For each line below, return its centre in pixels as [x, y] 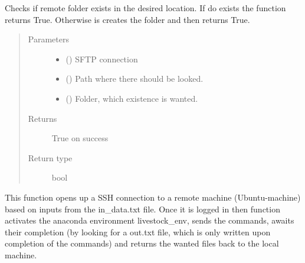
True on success [80, 138]
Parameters [48, 39]
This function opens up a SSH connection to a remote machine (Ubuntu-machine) [153, 197]
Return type [50, 157]
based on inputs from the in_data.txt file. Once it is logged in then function [142, 209]
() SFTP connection [102, 59]
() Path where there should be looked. [135, 79]
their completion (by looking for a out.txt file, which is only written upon [138, 232]
